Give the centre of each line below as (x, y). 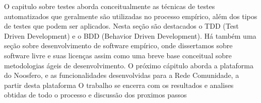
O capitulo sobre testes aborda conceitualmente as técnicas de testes (110, 6)
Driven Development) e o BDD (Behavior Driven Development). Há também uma (130, 35)
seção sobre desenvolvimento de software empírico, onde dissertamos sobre (118, 45)
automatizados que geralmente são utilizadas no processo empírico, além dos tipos (131, 16)
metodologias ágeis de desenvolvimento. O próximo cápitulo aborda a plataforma (129, 65)
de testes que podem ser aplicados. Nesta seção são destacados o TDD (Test (121, 26)
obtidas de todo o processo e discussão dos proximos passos (95, 95)
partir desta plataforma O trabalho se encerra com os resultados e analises (119, 85)
